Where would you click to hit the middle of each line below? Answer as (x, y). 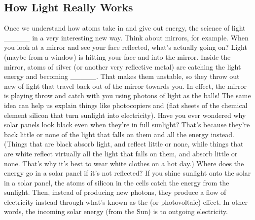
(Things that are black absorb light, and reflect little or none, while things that (124, 144)
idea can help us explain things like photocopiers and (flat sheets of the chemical (126, 105)
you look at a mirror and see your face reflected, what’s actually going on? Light (126, 47)
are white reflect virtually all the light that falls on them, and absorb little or (121, 153)
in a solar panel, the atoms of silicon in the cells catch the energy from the (117, 182)
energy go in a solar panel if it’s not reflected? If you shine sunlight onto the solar (127, 173)
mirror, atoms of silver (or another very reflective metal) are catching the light (123, 66)
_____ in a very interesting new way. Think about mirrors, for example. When (126, 37)
